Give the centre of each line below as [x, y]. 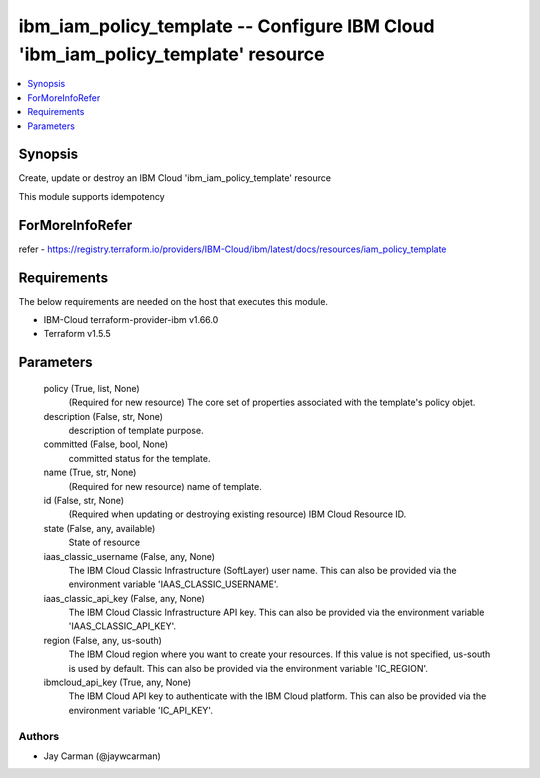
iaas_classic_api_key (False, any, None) [124, 598]
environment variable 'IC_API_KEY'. [141, 710]
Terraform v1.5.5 [77, 334]
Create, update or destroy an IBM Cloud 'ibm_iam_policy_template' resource [175, 178]
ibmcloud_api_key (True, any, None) [117, 682]
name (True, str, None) [90, 472]
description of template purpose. [136, 430]
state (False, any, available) [99, 528]
